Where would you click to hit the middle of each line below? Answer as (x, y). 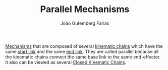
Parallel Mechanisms (85, 9)
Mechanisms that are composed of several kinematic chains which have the (84, 46)
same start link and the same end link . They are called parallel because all (82, 51)
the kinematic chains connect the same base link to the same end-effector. (83, 57)
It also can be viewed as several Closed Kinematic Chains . (66, 62)
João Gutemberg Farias (85, 23)
